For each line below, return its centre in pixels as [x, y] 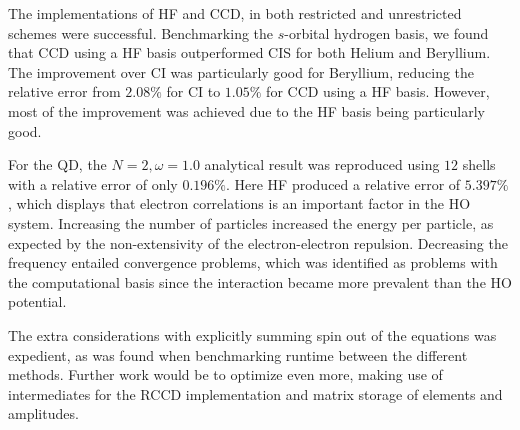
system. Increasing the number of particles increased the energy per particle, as [251, 222]
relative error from [64, 91]
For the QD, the [57, 164]
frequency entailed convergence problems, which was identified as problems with [253, 262]
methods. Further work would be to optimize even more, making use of [225, 374]
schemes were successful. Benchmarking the [141, 32]
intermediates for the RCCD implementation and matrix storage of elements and [255, 393]
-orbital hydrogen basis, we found [386, 32]
